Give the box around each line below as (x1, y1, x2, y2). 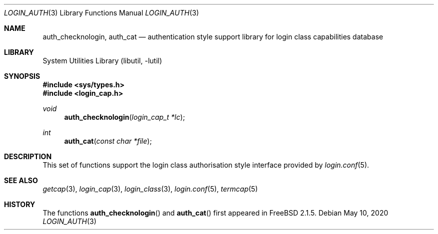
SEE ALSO (4, 176, 38, 185)
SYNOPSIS (4, 72, 40, 80)
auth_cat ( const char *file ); (64, 137, 152, 145)
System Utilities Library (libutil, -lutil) (42, 56, 162, 65)
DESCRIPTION (4, 152, 52, 161)
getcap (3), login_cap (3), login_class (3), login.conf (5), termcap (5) (42, 185, 258, 193)
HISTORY (4, 200, 35, 209)
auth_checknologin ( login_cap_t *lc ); (64, 113, 185, 121)
